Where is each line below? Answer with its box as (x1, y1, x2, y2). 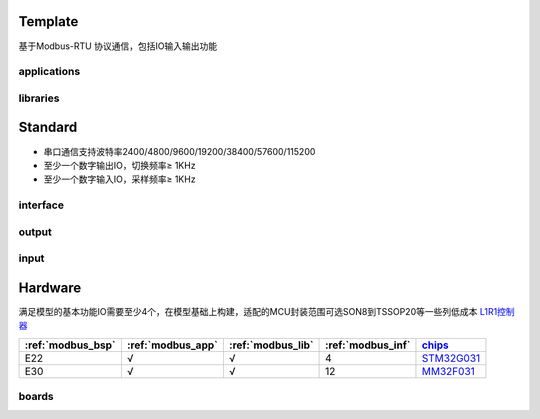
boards (18, 390, 54, 404)
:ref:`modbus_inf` (325, 338, 411, 352)
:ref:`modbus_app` (126, 338, 219, 352)
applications (18, 65, 81, 79)
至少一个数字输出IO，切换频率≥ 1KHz (43, 159, 196, 171)
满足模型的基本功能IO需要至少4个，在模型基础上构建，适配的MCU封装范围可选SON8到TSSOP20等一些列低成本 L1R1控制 (18, 305, 515, 317)
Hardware (18, 279, 82, 296)
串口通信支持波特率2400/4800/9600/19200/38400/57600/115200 (43, 145, 316, 157)
